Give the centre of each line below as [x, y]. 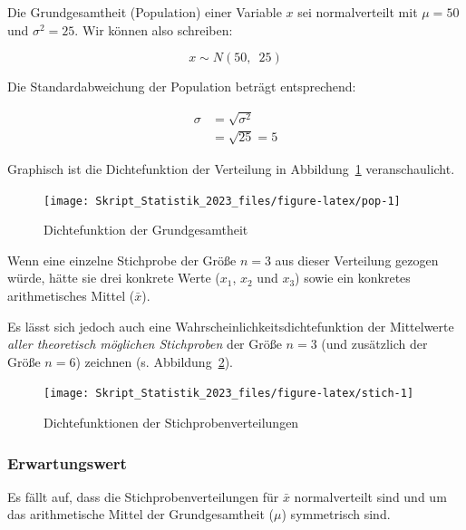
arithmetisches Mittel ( [71, 295]
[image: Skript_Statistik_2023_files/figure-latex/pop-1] [222, 201]
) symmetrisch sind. [336, 514]
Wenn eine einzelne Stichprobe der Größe [122, 260]
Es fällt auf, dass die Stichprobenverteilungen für [143, 496]
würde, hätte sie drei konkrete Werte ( [114, 278]
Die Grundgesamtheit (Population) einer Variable [145, 12]
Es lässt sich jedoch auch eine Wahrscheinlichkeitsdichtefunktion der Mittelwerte [231, 326]
